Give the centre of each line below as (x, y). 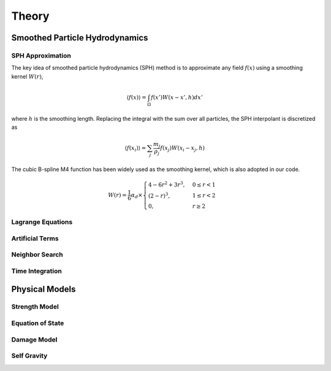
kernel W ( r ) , (27, 76)
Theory (30, 16)
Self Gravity (29, 356)
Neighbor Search (37, 254)
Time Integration (37, 271)
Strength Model (35, 307)
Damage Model (34, 339)
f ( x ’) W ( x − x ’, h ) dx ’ (177, 97)
